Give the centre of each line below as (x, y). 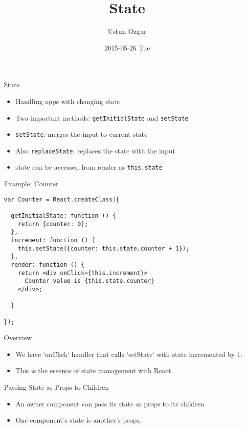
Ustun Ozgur (127, 31)
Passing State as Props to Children (56, 387)
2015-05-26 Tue (127, 47)
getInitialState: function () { (64, 216)
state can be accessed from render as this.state (89, 167)
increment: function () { (53, 240)
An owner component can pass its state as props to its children (110, 403)
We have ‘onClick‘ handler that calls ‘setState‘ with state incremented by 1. (129, 354)
